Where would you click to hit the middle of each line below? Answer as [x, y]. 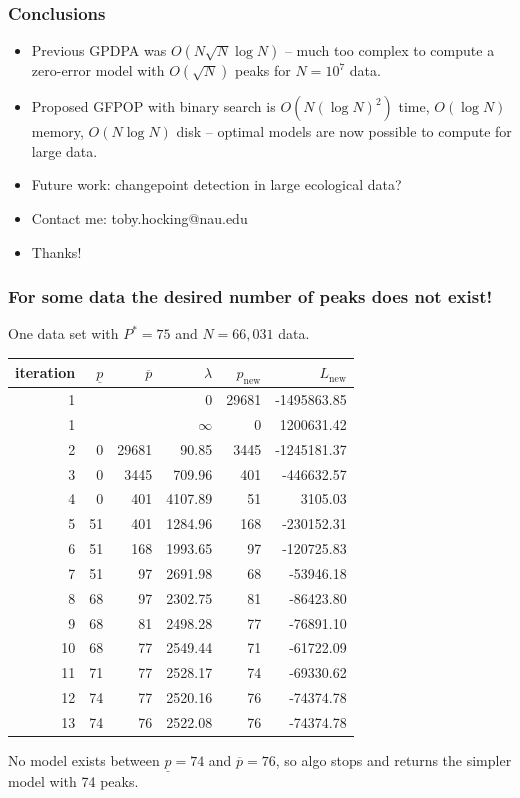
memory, [57, 131]
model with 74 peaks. [73, 781]
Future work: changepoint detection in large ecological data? [216, 184]
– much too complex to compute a [389, 50]
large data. [64, 150]
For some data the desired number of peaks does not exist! [250, 296]
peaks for [263, 70]
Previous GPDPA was [99, 50]
